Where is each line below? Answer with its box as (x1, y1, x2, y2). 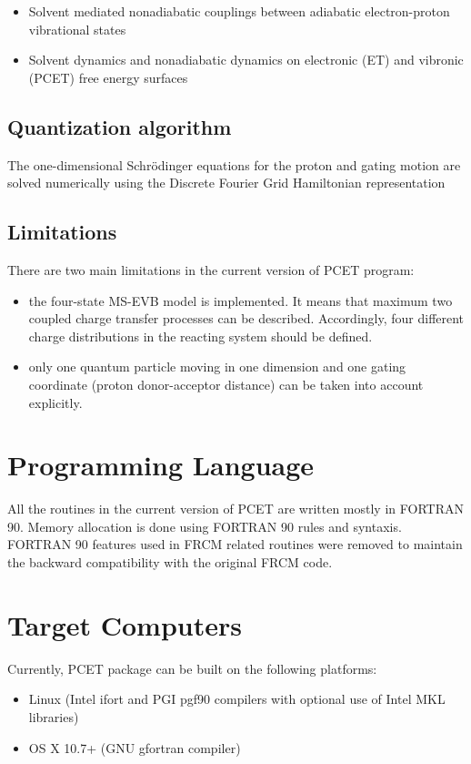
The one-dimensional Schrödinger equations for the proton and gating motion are (7, 155, 461, 174)
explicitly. (28, 392, 83, 412)
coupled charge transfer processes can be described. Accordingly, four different (28, 309, 465, 328)
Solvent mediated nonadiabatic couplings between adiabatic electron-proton (28, 2, 450, 20)
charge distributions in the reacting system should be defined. (28, 326, 373, 345)
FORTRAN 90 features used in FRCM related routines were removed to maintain (7, 535, 463, 554)
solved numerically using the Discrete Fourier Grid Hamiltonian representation (7, 173, 446, 192)
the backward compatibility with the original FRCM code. (7, 553, 333, 572)
